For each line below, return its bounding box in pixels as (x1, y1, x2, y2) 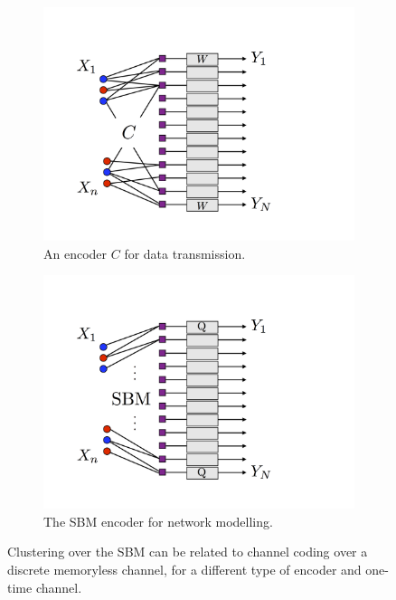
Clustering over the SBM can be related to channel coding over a (7, 542, 368, 561)
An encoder (43, 243, 108, 262)
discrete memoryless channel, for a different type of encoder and (7, 559, 362, 578)
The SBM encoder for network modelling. (43, 511, 273, 530)
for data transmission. (124, 243, 246, 262)
